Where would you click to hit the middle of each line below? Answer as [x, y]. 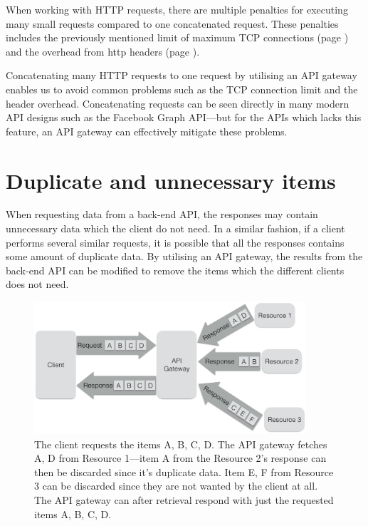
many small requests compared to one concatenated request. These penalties [172, 23]
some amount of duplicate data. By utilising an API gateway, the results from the [184, 256]
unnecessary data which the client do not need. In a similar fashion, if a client [175, 228]
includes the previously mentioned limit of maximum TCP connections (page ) [177, 37]
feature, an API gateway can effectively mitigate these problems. [147, 131]
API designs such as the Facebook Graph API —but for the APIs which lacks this [184, 117]
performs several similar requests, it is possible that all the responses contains [175, 242]
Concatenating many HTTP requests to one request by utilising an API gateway [182, 75]
